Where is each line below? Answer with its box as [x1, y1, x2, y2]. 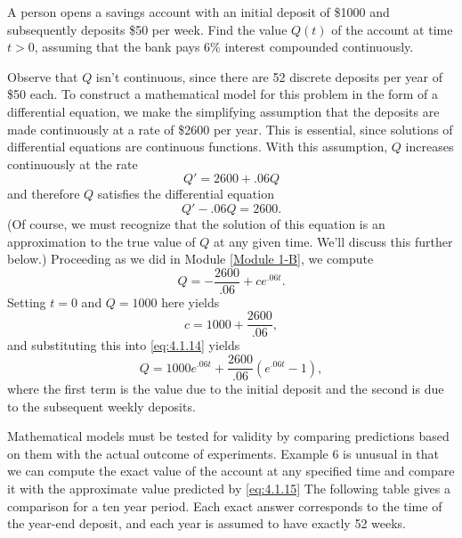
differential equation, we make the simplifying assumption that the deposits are [7, 102, 440, 120]
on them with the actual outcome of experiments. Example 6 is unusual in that [7, 444, 440, 462]
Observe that [7, 67, 78, 86]
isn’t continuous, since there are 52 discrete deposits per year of [95, 67, 442, 86]
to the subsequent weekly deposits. [7, 396, 196, 415]
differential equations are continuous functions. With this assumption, [7, 137, 388, 156]
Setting [7, 292, 46, 311]
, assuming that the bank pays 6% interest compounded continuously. [34, 37, 414, 56]
